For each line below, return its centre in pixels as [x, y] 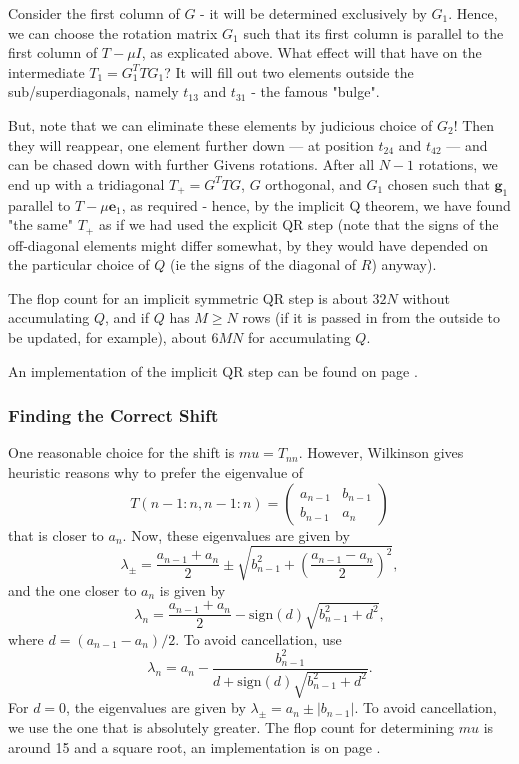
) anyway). [404, 264]
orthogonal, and [313, 183]
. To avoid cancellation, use [258, 638]
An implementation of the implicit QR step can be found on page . [213, 370]
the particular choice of [79, 264]
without [426, 297]
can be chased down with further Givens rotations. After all [191, 164]
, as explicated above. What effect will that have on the [311, 52]
